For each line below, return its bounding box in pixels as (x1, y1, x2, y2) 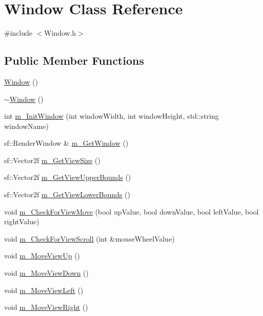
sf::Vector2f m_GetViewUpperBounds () (4, 172, 131, 182)
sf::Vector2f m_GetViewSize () (4, 154, 101, 165)
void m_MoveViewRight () (4, 302, 88, 312)
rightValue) (4, 216, 39, 227)
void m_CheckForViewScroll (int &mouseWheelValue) (4, 233, 175, 244)
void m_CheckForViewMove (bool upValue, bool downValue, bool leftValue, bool (4, 206, 259, 217)
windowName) (4, 120, 49, 131)
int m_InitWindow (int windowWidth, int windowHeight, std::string (4, 111, 219, 121)
